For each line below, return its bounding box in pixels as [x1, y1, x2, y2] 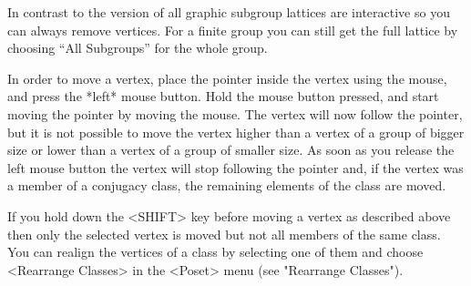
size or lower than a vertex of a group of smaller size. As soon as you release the [7, 140, 455, 159]
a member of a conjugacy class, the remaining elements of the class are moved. [7, 176, 446, 195]
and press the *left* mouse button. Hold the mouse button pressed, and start [7, 87, 439, 106]
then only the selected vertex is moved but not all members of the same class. [7, 224, 441, 243]
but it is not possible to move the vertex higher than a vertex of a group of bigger [7, 122, 465, 141]
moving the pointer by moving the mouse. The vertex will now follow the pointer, [7, 104, 463, 123]
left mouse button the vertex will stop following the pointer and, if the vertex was [7, 158, 464, 177]
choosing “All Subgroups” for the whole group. [7, 38, 268, 57]
